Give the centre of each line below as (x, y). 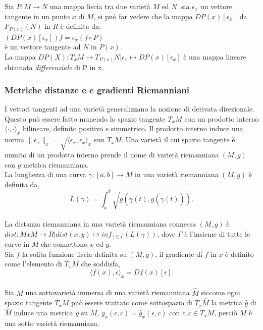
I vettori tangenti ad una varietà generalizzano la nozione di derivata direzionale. (129, 109)
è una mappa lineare (215, 56)
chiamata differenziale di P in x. (54, 67)
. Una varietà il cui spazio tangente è (178, 140)
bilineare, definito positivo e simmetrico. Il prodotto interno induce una (133, 128)
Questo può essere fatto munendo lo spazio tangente (85, 118)
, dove (166, 233)
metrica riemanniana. (56, 164)
